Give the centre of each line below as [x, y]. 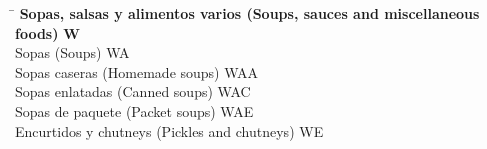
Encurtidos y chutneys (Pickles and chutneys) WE [169, 130]
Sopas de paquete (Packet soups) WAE [134, 110]
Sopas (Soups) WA [72, 52]
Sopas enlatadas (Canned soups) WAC [133, 91]
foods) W [47, 32]
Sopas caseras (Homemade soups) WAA [137, 71]
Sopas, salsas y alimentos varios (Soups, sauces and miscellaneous [249, 13]
